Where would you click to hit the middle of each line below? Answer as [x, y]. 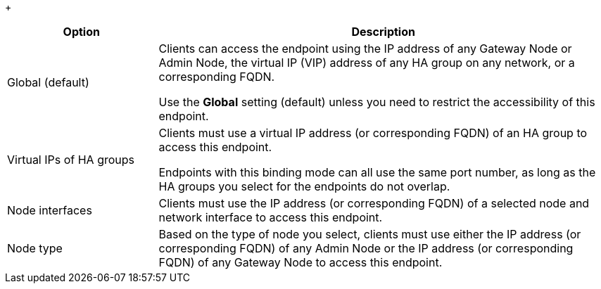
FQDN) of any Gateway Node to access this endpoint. [300, 262]
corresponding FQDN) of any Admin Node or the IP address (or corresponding [366, 248]
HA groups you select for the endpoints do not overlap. [304, 186]
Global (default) [48, 82]
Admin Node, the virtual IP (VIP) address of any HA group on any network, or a [367, 63]
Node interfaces [50, 210]
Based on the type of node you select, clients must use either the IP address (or [370, 234]
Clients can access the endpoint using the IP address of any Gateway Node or [365, 49]
